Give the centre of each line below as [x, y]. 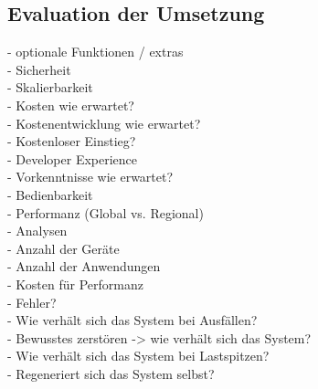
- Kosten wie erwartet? [71, 105]
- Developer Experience [73, 158]
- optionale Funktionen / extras [95, 52]
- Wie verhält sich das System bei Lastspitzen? [138, 356]
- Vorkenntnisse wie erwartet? [90, 177]
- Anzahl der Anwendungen [84, 266]
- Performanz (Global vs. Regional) [106, 212]
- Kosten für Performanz [75, 284]
